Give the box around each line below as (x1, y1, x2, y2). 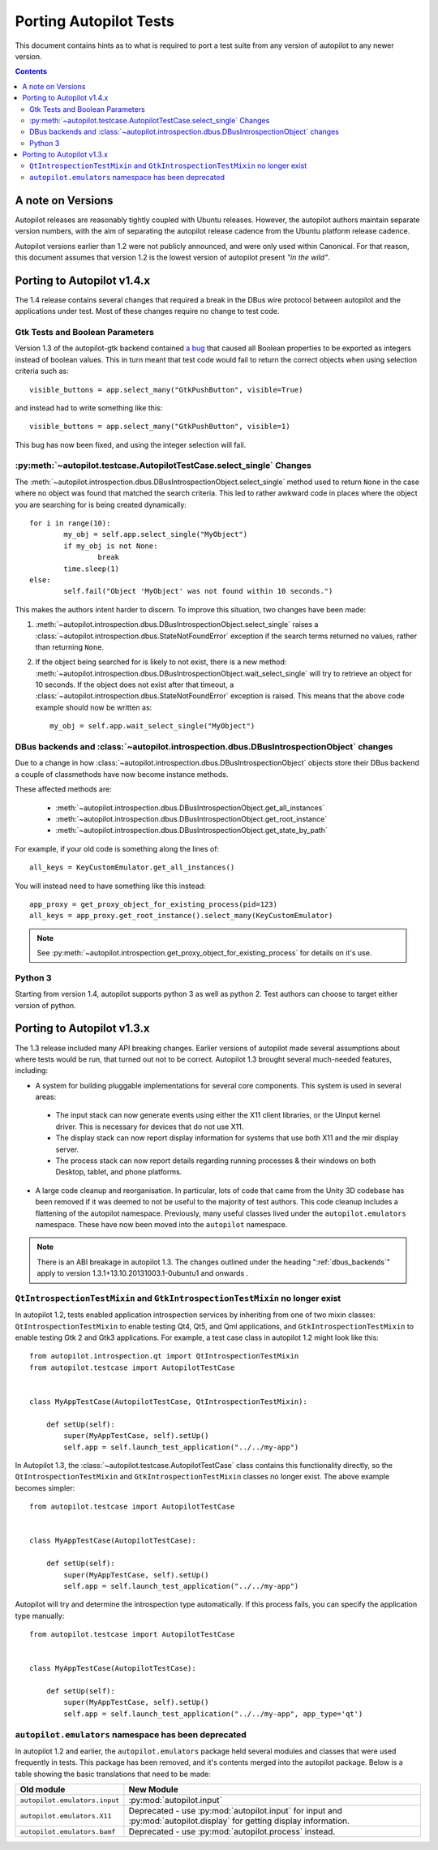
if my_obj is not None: (63, 541, 158, 551)
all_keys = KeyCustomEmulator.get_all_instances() (29, 863, 235, 872)
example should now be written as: (35, 702, 152, 712)
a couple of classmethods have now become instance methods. (15, 769, 229, 779)
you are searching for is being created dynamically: (15, 500, 187, 509)
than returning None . (35, 642, 105, 652)
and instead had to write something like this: (15, 402, 163, 413)
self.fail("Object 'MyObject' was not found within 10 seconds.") (63, 586, 333, 596)
